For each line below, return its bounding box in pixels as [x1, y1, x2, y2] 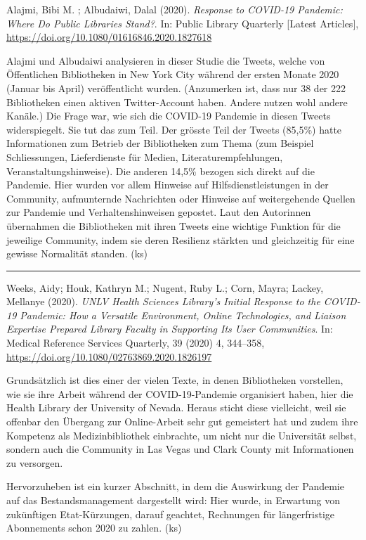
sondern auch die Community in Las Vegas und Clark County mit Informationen [6, 442, 354, 456]
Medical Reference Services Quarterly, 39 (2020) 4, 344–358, [6, 335, 265, 350]
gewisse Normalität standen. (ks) [6, 246, 148, 261]
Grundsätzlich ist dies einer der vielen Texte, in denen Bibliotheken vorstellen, [6, 373, 344, 387]
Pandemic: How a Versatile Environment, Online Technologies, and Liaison [20, 307, 346, 322]
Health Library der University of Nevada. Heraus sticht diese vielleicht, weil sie [6, 400, 346, 415]
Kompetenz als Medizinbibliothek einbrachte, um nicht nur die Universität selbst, [6, 427, 357, 442]
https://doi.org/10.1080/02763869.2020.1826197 [6, 349, 212, 364]
